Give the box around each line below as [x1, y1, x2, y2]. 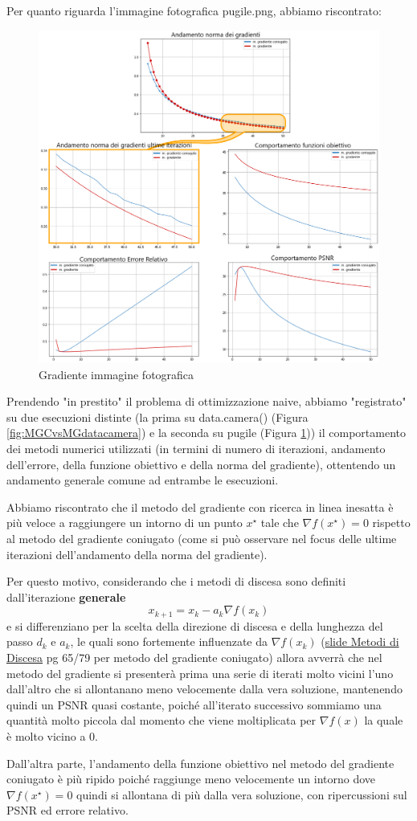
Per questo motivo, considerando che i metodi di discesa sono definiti [6, 573, 346, 590]
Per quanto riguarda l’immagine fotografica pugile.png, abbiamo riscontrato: [6, 2, 382, 18]
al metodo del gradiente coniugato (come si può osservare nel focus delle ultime [6, 530, 397, 546]
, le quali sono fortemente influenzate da [70, 633, 268, 650]
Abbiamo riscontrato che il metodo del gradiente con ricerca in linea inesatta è [6, 498, 394, 515]
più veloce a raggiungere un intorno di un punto [6, 514, 243, 531]
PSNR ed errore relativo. [6, 802, 129, 819]
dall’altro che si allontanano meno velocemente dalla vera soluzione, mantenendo [6, 680, 403, 697]
